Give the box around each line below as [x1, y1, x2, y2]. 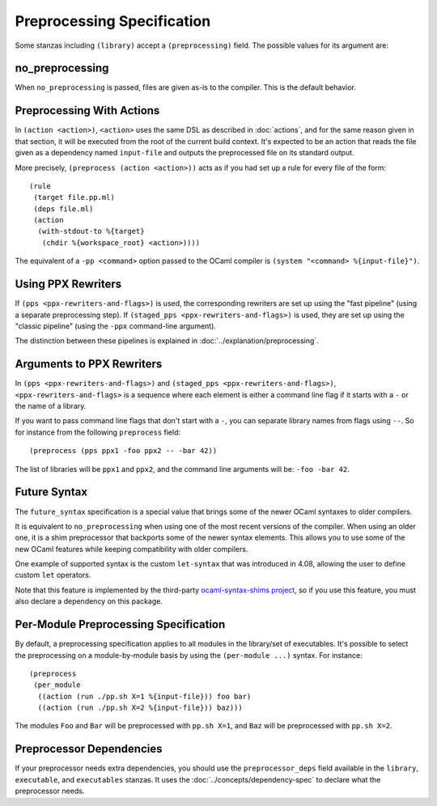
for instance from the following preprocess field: [15, 427, 181, 437]
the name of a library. [15, 401, 87, 411]
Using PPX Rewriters [15, 278, 122, 291]
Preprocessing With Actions [15, 104, 160, 117]
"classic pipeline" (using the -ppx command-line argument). [15, 320, 216, 331]
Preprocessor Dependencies [15, 742, 163, 756]
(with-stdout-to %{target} [37, 227, 145, 236]
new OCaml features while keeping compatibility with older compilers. [15, 544, 248, 554]
